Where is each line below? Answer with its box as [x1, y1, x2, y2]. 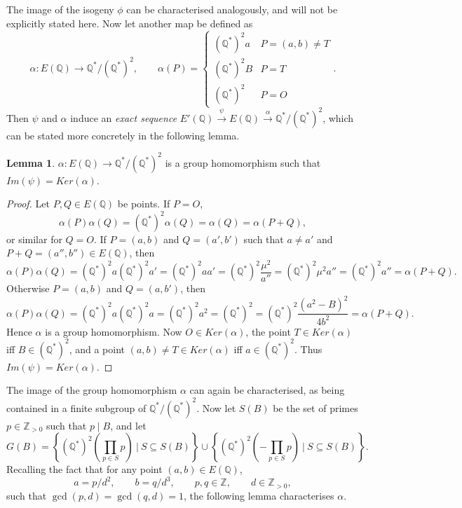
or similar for [6, 231, 62, 246]
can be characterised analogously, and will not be [126, 2, 338, 16]
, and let [110, 418, 147, 432]
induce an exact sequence [70, 110, 177, 125]
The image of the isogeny [6, 2, 114, 16]
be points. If [117, 196, 170, 211]
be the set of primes [273, 400, 358, 415]
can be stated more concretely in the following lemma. [6, 128, 240, 142]
